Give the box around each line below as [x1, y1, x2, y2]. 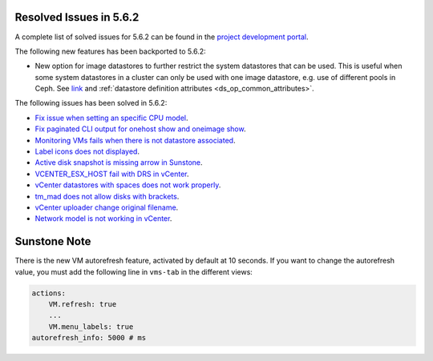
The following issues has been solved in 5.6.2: [14, 98, 168, 108]
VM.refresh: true [48, 300, 117, 309]
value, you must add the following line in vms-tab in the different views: [14, 267, 253, 276]
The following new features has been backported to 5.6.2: [14, 46, 206, 56]
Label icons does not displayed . [34, 146, 140, 156]
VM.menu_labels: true [48, 322, 134, 331]
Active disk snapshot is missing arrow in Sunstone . [34, 158, 204, 167]
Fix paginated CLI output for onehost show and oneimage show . [34, 124, 246, 134]
